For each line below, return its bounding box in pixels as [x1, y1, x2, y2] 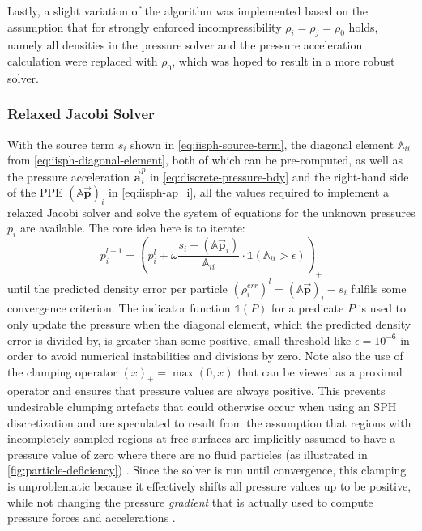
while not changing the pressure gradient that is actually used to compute [7, 493, 373, 510]
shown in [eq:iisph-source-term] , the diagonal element [130, 135, 394, 152]
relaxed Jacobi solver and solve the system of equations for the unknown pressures [7, 203, 416, 220]
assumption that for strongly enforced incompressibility [7, 18, 282, 35]
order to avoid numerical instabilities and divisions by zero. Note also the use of [7, 347, 403, 364]
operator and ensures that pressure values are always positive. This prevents [7, 382, 386, 399]
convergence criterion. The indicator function [7, 299, 231, 316]
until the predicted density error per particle [7, 279, 228, 296]
